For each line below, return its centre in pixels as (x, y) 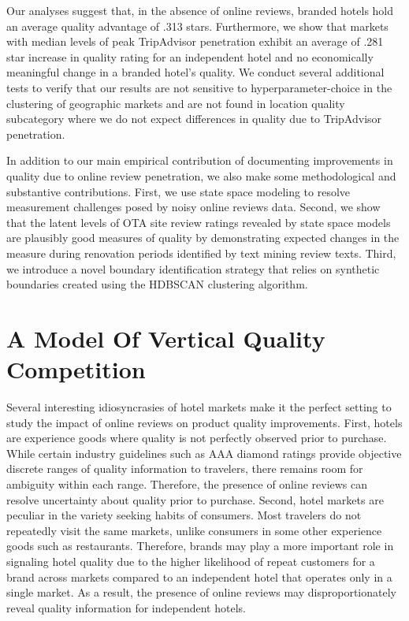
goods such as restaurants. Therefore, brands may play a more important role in (200, 546)
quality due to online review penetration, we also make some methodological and (201, 175)
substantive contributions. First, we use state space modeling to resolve (178, 191)
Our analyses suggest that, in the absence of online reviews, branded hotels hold (200, 10)
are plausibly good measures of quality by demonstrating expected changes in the (203, 238)
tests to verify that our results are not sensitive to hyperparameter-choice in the (199, 87)
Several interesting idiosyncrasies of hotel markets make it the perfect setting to (199, 407)
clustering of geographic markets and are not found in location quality (176, 103)
